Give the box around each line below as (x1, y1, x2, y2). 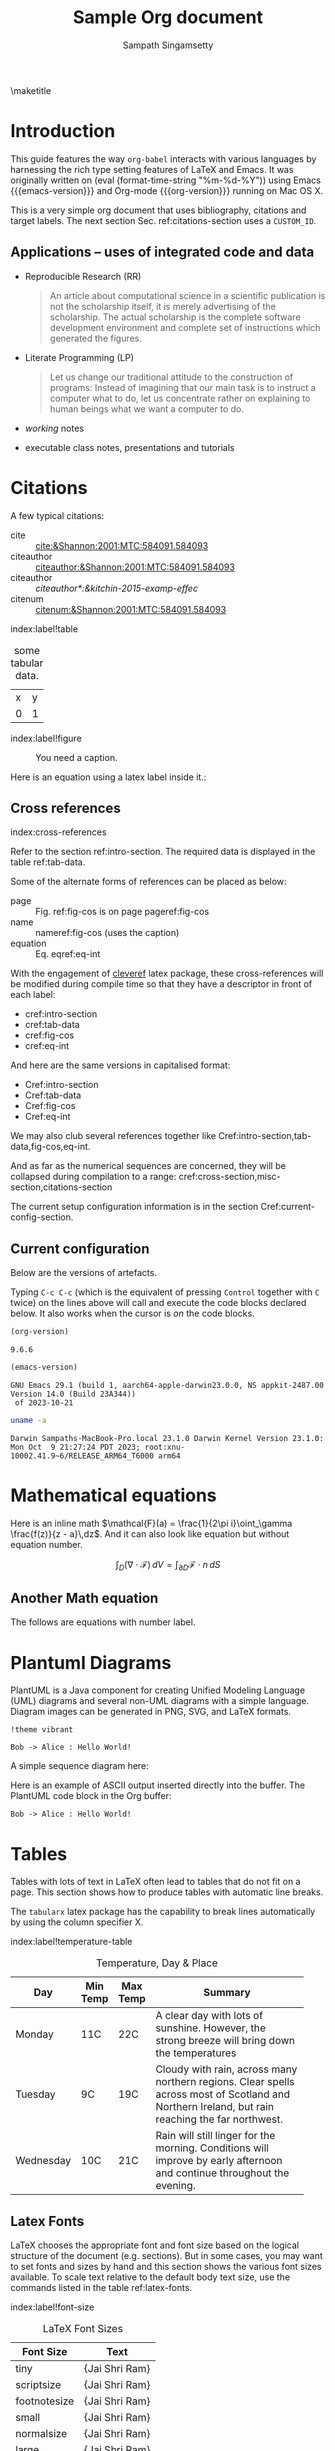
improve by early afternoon (155, 2154, 283, 2168)
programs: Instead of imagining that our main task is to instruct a (49, 381, 317, 393)
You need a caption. (35, 751, 118, 763)
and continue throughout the (155, 2166, 290, 2180)
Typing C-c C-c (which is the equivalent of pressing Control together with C (10, 1286, 320, 1298)
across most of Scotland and (155, 2087, 291, 2101)
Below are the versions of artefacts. (10, 1267, 158, 1279)
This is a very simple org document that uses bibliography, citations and (10, 204, 307, 216)
